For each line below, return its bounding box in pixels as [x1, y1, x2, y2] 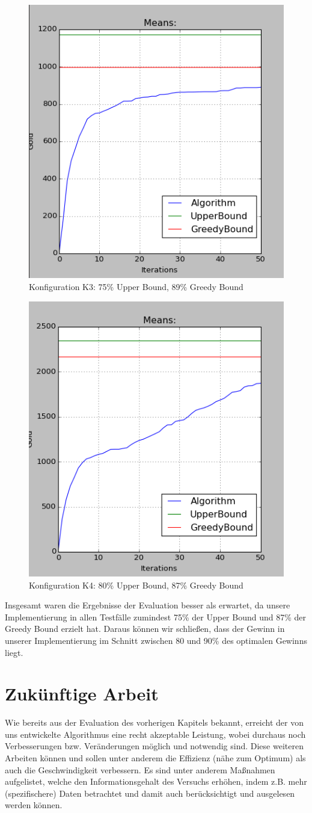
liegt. [5, 646, 23, 658]
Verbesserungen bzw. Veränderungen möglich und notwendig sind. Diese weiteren [5, 740, 304, 752]
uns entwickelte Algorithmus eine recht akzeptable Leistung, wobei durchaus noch [5, 728, 306, 740]
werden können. [5, 799, 63, 811]
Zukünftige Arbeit [5, 681, 159, 706]
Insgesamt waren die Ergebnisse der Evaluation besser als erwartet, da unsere [5, 599, 290, 611]
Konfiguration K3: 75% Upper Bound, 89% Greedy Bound [29, 280, 243, 292]
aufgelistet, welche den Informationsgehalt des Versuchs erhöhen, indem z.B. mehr [5, 775, 307, 788]
